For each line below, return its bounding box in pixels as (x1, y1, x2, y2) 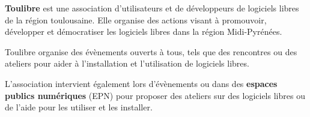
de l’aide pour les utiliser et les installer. (5, 101, 153, 113)
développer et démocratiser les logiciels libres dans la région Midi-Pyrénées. (5, 25, 282, 38)
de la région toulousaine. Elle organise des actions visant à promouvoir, (5, 13, 267, 26)
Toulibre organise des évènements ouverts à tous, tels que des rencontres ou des (5, 45, 297, 58)
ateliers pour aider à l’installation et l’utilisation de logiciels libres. (5, 57, 249, 70)
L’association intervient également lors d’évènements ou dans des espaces (5, 77, 278, 89)
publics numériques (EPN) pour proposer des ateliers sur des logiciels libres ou (5, 89, 305, 101)
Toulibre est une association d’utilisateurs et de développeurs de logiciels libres (5, 2, 299, 14)
